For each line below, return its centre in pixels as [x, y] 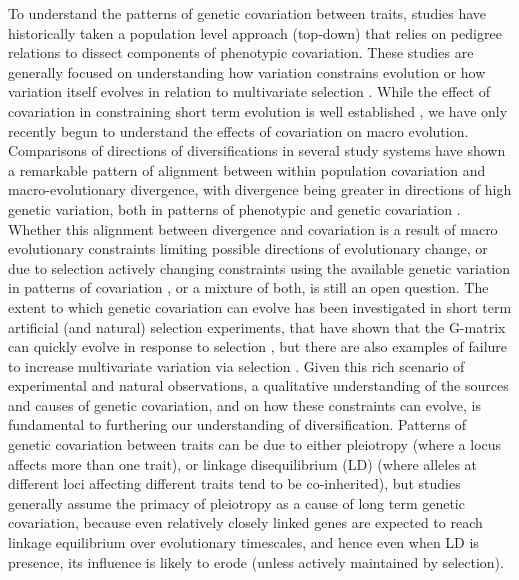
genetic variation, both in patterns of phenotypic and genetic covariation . [234, 208]
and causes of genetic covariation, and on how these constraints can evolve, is [244, 404]
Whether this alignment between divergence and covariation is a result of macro [253, 228]
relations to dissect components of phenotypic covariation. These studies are [241, 52]
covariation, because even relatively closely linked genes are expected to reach [245, 522]
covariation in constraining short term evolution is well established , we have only [258, 110]
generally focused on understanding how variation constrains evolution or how [247, 71]
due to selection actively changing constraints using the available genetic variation [259, 267]
